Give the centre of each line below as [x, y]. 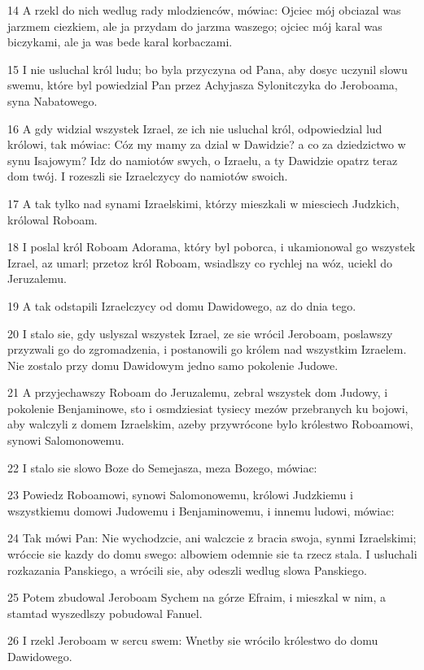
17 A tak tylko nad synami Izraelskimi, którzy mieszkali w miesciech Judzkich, [203, 203]
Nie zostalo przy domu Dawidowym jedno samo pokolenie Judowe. [173, 365]
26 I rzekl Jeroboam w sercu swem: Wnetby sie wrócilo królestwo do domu [193, 640]
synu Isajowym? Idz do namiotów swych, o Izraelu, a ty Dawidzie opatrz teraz [203, 160]
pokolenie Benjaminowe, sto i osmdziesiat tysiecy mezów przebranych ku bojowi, [208, 408]
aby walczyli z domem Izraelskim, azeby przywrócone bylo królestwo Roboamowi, [210, 424]
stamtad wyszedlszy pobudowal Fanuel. [105, 613]
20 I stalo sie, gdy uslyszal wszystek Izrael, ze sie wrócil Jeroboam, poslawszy [200, 333]
